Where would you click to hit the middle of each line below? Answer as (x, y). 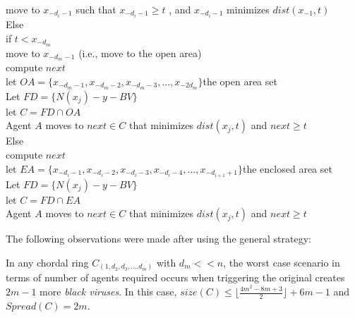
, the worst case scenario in (282, 262)
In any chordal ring (47, 262)
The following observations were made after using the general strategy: (158, 239)
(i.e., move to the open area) (140, 53)
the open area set (240, 81)
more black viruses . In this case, (108, 292)
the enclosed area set (288, 168)
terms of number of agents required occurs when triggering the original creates (175, 277)
